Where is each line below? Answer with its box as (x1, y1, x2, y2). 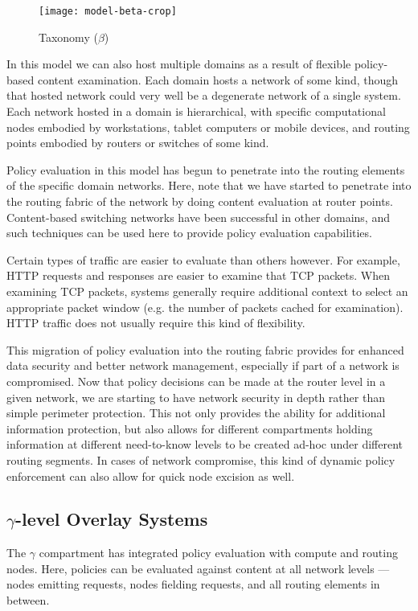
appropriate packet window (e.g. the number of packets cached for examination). (6, 298, 404, 315)
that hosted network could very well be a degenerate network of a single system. (6, 87, 401, 104)
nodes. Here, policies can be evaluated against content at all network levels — (6, 560, 390, 576)
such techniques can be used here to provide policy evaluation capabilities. (6, 224, 372, 241)
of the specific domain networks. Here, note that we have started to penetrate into (6, 177, 412, 194)
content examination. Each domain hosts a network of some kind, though (37, 71, 399, 88)
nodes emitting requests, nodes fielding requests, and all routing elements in (6, 576, 380, 593)
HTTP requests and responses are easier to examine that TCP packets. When (6, 267, 391, 284)
